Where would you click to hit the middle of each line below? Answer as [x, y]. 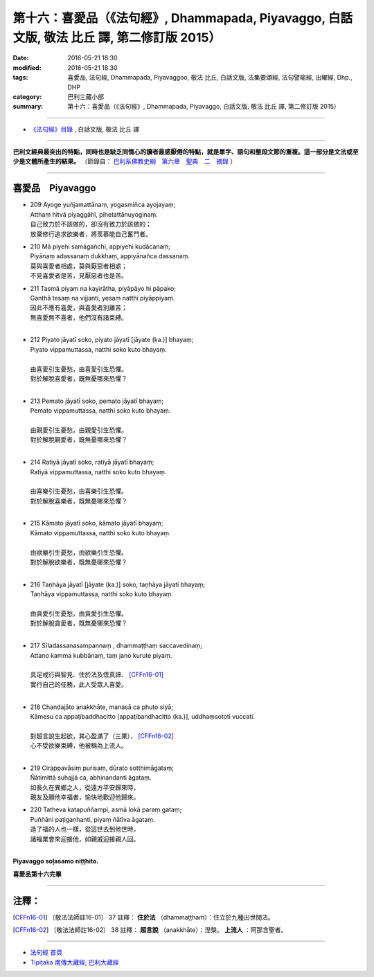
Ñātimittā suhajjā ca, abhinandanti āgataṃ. [91, 778]
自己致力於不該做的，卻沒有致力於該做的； [91, 224]
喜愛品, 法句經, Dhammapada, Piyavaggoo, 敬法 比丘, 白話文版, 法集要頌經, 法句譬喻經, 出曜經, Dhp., [210, 78]
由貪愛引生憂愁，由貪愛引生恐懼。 [79, 613]
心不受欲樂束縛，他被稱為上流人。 [79, 746]
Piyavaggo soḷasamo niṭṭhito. [56, 861]
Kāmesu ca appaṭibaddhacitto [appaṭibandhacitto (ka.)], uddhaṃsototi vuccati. [143, 716]
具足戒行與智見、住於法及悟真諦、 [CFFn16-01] [97, 674]
